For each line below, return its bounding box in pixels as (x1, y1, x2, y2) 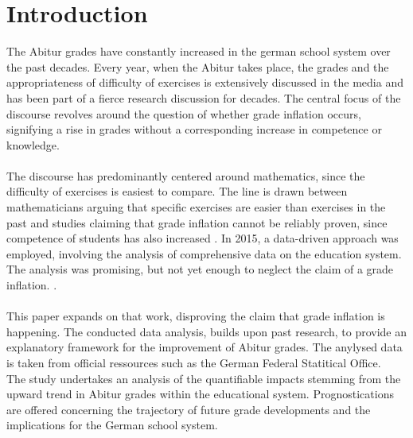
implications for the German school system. (6, 417, 218, 433)
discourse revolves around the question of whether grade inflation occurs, (6, 105, 361, 122)
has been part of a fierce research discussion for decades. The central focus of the (6, 89, 401, 106)
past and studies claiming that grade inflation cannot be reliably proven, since (6, 214, 388, 231)
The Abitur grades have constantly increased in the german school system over (6, 43, 391, 60)
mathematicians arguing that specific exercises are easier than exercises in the (6, 199, 386, 215)
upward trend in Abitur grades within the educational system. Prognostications (6, 386, 394, 402)
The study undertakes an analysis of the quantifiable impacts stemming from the (6, 370, 401, 386)
